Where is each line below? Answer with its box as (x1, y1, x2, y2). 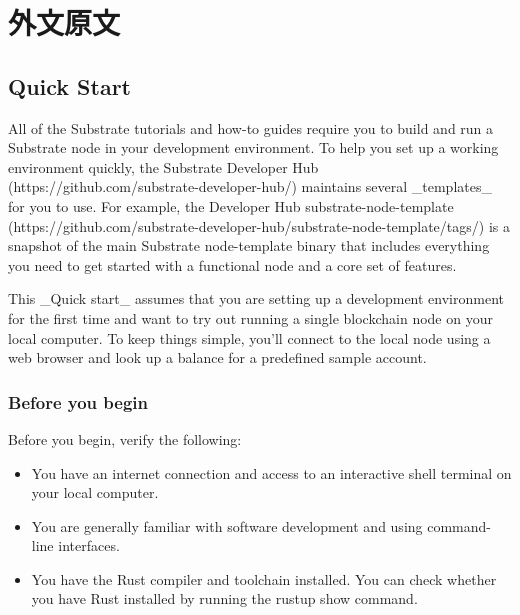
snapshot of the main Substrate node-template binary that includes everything (8, 235, 490, 256)
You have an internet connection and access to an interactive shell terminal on (31, 462, 512, 483)
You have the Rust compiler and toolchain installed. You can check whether (31, 568, 497, 589)
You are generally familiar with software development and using (31, 515, 423, 536)
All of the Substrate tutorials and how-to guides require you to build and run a (8, 117, 494, 138)
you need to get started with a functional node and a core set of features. (8, 254, 457, 275)
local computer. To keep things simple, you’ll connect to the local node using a (8, 327, 491, 348)
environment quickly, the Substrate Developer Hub (8, 156, 319, 177)
